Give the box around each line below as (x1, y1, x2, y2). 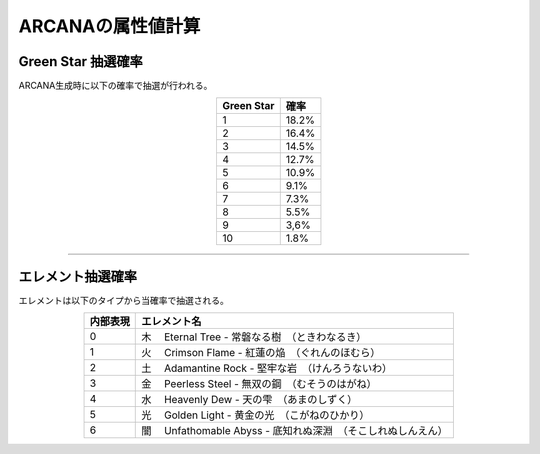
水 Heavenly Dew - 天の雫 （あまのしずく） (141, 393, 358, 407)
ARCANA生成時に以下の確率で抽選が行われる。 (18, 80, 213, 92)
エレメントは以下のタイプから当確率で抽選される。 (18, 294, 229, 306)
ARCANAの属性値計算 (18, 15, 201, 37)
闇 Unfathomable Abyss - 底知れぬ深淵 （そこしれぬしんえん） (141, 424, 449, 438)
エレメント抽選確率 (18, 268, 137, 285)
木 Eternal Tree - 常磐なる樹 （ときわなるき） (141, 330, 367, 344)
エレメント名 (141, 315, 202, 329)
